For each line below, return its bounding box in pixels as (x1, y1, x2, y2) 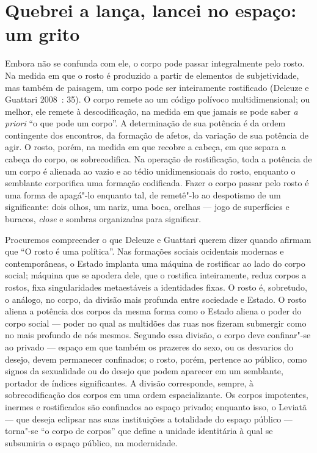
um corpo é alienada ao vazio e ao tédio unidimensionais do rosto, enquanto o (5, 164, 296, 177)
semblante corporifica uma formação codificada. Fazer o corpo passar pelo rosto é (5, 176, 309, 189)
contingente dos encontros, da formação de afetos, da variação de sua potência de (5, 128, 308, 141)
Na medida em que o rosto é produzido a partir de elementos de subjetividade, (5, 68, 299, 81)
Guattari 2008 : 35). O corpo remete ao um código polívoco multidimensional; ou (5, 93, 310, 106)
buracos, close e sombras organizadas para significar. (5, 212, 202, 225)
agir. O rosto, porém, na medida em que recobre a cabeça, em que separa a (5, 140, 286, 153)
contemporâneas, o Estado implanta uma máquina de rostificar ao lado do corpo (5, 256, 305, 269)
